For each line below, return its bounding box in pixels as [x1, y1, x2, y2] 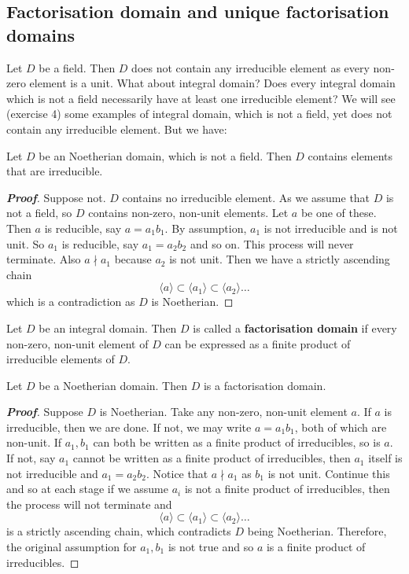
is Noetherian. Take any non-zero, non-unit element [99, 403, 348, 420]
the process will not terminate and [6, 495, 172, 512]
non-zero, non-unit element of [6, 335, 149, 351]
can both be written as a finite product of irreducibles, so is [93, 434, 381, 451]
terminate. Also [6, 251, 81, 267]
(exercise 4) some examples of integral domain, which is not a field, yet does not [6, 105, 392, 122]
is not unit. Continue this [267, 465, 390, 481]
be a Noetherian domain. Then [39, 377, 187, 393]
